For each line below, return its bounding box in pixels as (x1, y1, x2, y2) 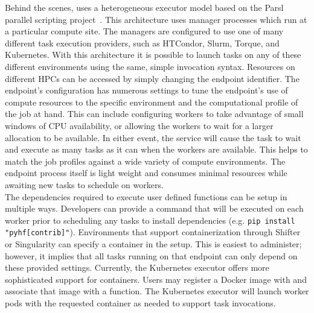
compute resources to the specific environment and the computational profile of (5, 95, 298, 108)
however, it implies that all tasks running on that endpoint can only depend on (5, 249, 298, 262)
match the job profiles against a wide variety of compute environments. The (5, 154, 286, 167)
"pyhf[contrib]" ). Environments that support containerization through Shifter (5, 226, 301, 238)
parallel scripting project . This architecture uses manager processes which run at (5, 13, 307, 25)
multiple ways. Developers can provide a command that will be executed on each (5, 202, 304, 215)
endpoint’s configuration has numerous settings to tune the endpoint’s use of (5, 84, 288, 96)
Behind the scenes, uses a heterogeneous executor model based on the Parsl (5, 1, 284, 13)
